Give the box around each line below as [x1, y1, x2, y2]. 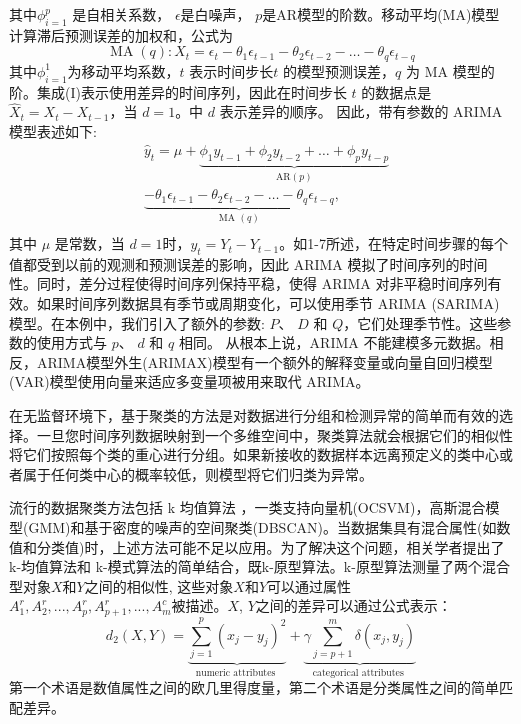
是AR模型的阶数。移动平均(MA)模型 [262, 4, 500, 24]
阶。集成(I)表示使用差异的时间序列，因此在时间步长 [9, 81, 347, 102]
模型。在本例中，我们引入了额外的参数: [9, 312, 265, 333]
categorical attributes [312, 667, 404, 678]
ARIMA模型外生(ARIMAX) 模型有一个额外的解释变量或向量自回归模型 [36, 351, 493, 372]
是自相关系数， [72, 4, 171, 24]
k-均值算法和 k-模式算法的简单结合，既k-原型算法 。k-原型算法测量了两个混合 [9, 556, 510, 577]
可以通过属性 [267, 575, 352, 596]
